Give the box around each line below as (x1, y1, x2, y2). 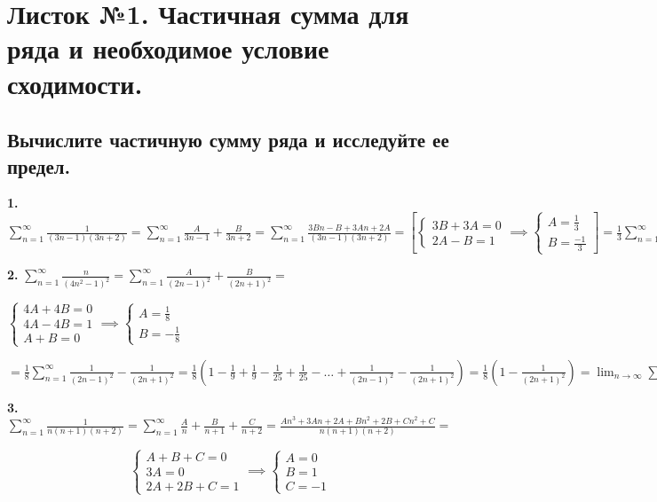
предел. (7, 152, 71, 179)
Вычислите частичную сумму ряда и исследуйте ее (7, 126, 449, 153)
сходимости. (7, 65, 143, 101)
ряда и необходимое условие (7, 30, 329, 67)
